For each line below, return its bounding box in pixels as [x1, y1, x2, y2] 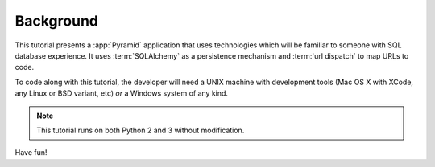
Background [14, 12, 98, 30]
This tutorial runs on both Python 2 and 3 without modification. [36, 125, 245, 135]
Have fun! [14, 148, 48, 157]
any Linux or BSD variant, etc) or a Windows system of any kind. [14, 88, 229, 98]
